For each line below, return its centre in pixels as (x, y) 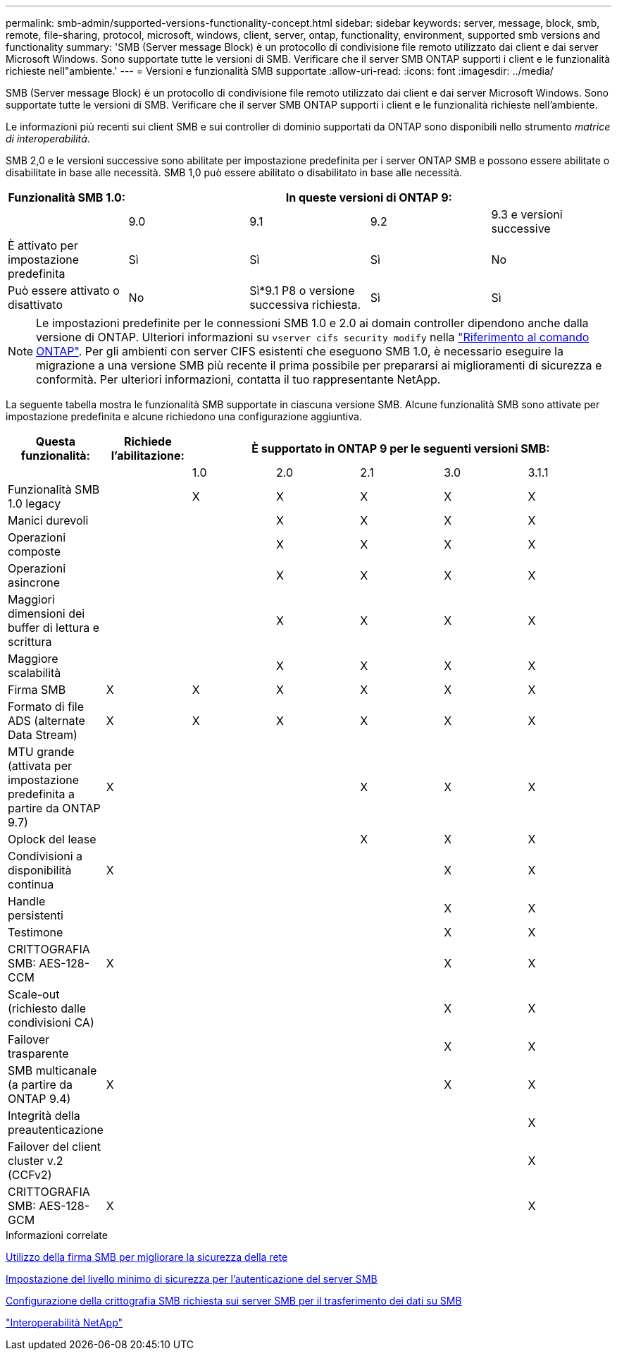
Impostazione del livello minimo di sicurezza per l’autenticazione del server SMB (192, 1279)
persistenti (36, 915)
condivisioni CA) (51, 1022)
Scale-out (34, 994)
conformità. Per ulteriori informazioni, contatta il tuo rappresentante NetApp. (238, 379)
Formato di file (46, 707)
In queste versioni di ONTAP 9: (369, 197)
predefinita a (41, 794)
